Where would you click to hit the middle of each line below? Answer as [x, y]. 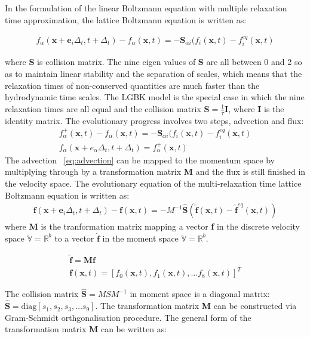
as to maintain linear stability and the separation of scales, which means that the [154, 74]
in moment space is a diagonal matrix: [200, 294]
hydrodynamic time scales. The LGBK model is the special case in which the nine [155, 97]
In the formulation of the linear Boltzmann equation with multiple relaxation [146, 8]
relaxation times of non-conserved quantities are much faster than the [132, 85]
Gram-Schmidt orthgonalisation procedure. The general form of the [128, 317]
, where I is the [256, 108]
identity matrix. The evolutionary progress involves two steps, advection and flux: [154, 120]
